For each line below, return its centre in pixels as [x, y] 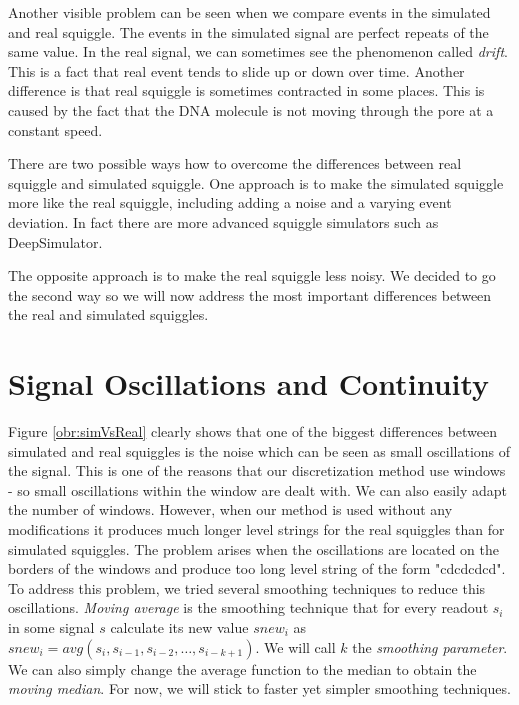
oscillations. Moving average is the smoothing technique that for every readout [248, 607]
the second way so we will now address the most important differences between [250, 294]
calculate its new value [179, 626]
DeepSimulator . [55, 241]
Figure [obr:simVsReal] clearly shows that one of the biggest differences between [253, 431]
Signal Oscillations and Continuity [249, 383]
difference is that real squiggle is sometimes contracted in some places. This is [246, 90]
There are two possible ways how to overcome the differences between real [235, 163]
